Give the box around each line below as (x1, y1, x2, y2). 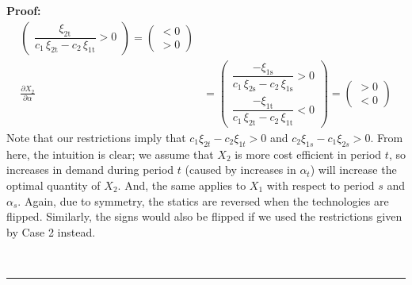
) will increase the (310, 161, 397, 178)
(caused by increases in (185, 161, 296, 178)
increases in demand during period (6, 161, 174, 178)
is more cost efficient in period (235, 145, 382, 162)
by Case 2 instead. (6, 223, 96, 240)
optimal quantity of (6, 177, 101, 194)
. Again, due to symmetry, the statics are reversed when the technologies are (17, 192, 389, 209)
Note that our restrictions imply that (6, 129, 186, 146)
